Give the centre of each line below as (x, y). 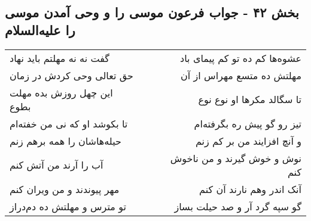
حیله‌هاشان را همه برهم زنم (65, 141)
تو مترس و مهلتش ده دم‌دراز (68, 206)
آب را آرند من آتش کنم (57, 165)
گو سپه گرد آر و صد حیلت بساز (238, 206)
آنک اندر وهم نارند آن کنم (250, 189)
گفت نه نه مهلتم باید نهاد (60, 58)
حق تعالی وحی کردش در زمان (71, 75)
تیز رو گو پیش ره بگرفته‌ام (248, 123)
